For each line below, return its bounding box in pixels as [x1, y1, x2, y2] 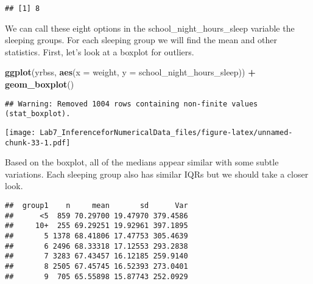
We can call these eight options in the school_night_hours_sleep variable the [5, 21, 295, 34]
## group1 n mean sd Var [5, 201, 188, 210]
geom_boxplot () [5, 78, 74, 91]
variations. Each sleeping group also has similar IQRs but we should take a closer [5, 167, 309, 180]
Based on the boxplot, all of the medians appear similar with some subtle [5, 156, 279, 168]
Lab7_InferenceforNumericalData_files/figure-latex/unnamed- [40, 128, 293, 137]
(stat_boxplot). [5, 109, 71, 119]
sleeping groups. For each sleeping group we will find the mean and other [5, 33, 278, 46]
